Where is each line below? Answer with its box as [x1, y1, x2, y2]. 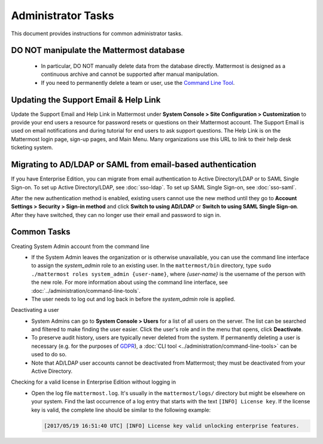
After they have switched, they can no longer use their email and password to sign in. [11, 211, 221, 218]
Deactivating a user [11, 307, 59, 314]
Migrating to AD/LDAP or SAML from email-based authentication [11, 160, 257, 170]
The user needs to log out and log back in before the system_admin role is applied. [31, 295, 236, 302]
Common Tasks [11, 227, 71, 237]
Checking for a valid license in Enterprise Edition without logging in [11, 378, 176, 385]
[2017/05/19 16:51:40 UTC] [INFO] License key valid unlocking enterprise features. [44, 422, 300, 429]
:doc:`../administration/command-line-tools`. [31, 287, 141, 294]
